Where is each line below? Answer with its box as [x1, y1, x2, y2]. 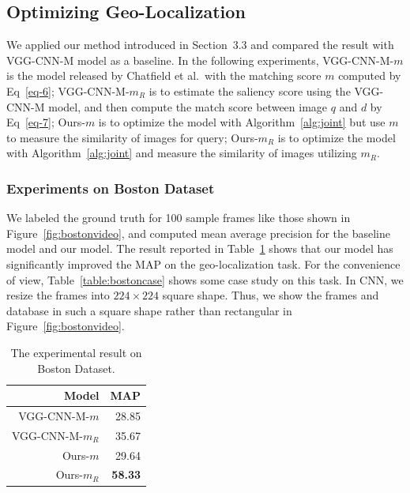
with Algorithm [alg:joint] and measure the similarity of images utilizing [6, 145, 357, 161]
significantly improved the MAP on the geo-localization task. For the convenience [6, 255, 401, 272]
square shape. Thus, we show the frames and [162, 287, 379, 303]
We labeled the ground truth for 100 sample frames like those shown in [6, 209, 351, 226]
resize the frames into [6, 287, 110, 303]
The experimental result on [10, 344, 142, 360]
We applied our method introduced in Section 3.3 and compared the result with [6, 36, 394, 53]
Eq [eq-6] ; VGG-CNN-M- [6, 82, 130, 99]
